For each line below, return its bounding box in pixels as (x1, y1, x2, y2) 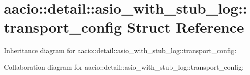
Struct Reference (127, 17, 244, 37)
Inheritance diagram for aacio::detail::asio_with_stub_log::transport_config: (4, 45, 237, 56)
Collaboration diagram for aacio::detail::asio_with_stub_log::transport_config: (4, 61, 244, 72)
